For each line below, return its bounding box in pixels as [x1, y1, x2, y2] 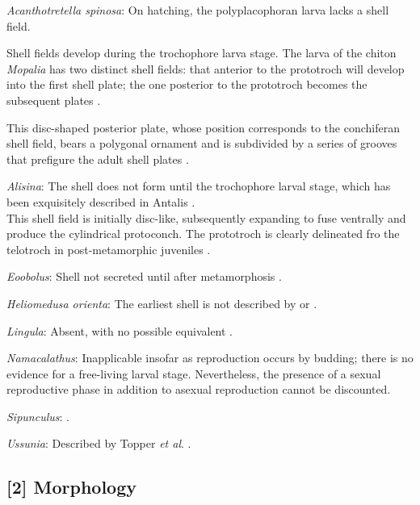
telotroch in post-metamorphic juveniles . [6, 240, 211, 257]
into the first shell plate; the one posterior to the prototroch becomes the [6, 76, 367, 93]
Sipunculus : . [6, 407, 69, 424]
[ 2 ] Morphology [6, 474, 136, 499]
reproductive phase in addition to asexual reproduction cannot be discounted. [6, 381, 391, 398]
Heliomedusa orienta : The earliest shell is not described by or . [6, 294, 317, 311]
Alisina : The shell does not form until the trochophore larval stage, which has [6, 177, 391, 194]
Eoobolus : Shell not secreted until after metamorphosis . [6, 268, 282, 285]
